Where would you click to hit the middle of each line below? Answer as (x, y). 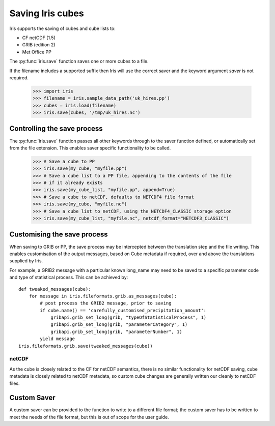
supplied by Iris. (26, 261)
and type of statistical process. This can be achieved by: (69, 278)
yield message (58, 339)
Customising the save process (59, 235)
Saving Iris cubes (47, 13)
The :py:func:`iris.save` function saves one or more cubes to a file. (79, 62)
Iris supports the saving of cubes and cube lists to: (62, 28)
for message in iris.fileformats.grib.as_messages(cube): (103, 296)
